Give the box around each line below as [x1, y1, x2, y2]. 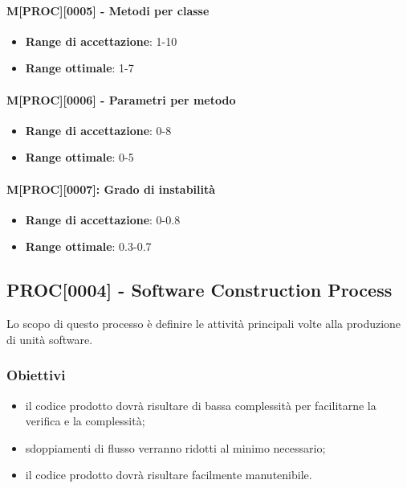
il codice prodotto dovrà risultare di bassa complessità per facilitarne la [25, 396, 376, 413]
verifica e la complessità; [25, 412, 145, 429]
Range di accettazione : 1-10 [25, 32, 177, 49]
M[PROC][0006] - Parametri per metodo [6, 91, 236, 108]
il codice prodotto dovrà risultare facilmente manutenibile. [25, 466, 312, 483]
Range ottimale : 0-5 [25, 149, 134, 166]
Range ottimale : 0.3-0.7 [25, 238, 152, 255]
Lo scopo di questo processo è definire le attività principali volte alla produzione [6, 315, 401, 332]
